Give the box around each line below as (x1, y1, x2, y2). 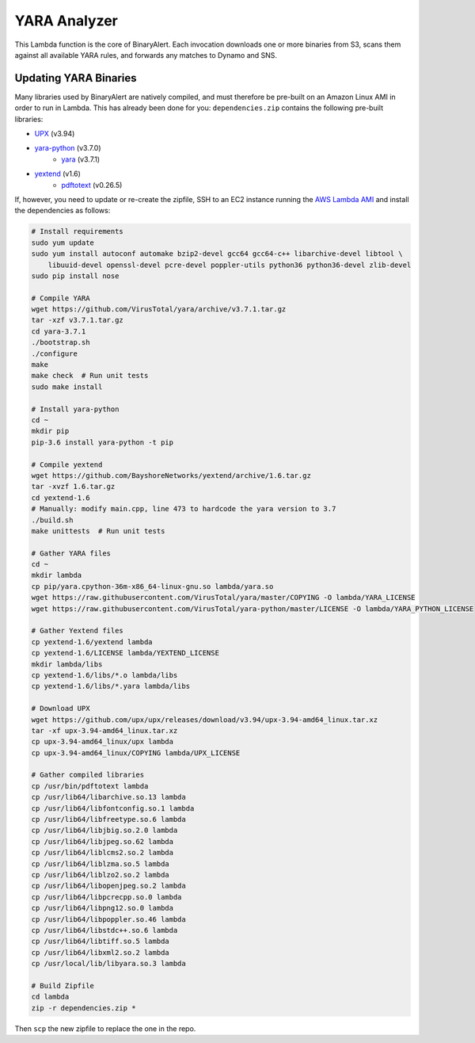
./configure (31, 349, 78, 358)
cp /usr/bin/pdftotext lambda (31, 781, 149, 790)
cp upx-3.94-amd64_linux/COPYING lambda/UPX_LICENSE (31, 748, 241, 757)
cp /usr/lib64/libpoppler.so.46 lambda (31, 915, 186, 923)
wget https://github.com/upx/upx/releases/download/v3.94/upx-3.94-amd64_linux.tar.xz (31, 715, 378, 724)
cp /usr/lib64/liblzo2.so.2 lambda (31, 870, 169, 879)
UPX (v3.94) (34, 129, 75, 139)
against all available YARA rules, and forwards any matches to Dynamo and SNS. (14, 50, 277, 59)
